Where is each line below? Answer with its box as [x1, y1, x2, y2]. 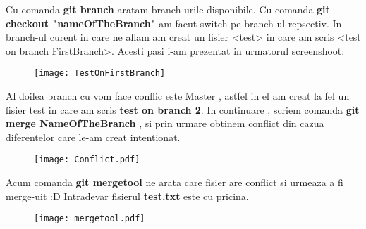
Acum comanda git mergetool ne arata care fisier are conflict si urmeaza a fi [6, 175, 343, 190]
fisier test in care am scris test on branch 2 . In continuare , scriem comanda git [6, 102, 360, 117]
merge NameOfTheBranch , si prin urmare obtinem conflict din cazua [6, 116, 324, 131]
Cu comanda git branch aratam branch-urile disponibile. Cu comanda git [6, 2, 330, 16]
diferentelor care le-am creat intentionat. [6, 129, 181, 144]
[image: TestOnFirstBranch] [34, 68, 166, 79]
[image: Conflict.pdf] [34, 155, 140, 165]
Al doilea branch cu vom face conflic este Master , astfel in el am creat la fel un [6, 89, 350, 103]
